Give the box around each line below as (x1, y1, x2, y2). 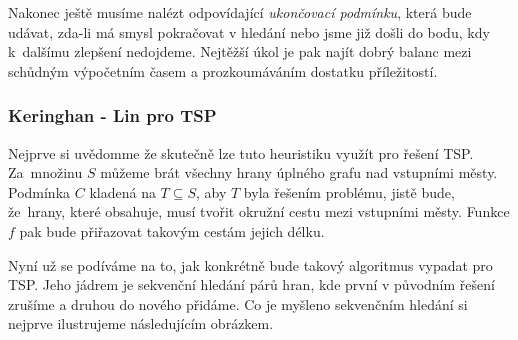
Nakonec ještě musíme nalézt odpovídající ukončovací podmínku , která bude (8, 2, 472, 22)
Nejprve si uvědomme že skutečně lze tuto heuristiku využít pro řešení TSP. (8, 142, 474, 163)
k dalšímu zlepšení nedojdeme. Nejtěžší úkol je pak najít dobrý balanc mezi (8, 41, 472, 62)
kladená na (89, 181, 156, 202)
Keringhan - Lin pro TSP (8, 103, 217, 128)
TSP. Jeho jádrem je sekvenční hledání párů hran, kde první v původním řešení (8, 274, 495, 295)
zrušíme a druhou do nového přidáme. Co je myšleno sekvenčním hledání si (8, 293, 468, 314)
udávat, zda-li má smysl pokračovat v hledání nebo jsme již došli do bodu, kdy (8, 21, 490, 42)
